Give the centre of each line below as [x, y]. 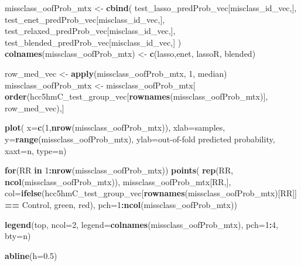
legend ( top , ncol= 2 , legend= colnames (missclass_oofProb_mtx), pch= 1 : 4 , [141, 224]
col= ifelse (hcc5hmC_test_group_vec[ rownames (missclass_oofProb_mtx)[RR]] [151, 193]
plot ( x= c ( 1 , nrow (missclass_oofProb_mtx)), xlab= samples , [115, 127]
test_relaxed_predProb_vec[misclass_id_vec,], [90, 31]
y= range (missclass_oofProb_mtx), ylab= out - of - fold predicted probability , [140, 139]
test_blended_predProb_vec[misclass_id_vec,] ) [93, 42]
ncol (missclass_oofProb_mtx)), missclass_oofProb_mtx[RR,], [118, 181]
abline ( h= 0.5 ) [31, 255]
